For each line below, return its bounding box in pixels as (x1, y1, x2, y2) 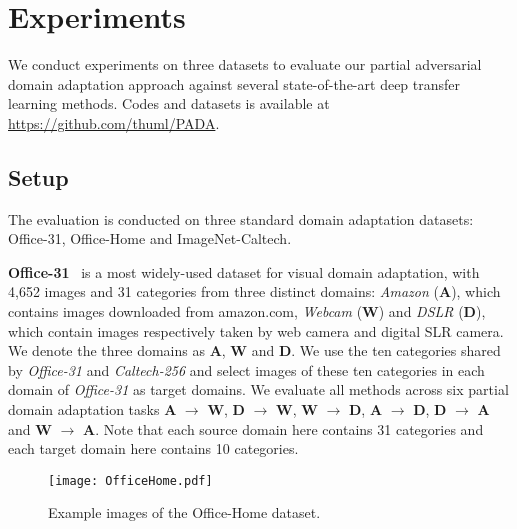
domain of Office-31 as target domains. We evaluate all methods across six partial (8, 379, 509, 400)
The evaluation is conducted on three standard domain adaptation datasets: (8, 208, 474, 229)
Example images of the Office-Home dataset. (48, 502, 321, 523)
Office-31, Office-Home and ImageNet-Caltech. (8, 228, 292, 249)
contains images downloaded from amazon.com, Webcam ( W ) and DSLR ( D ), (8, 301, 486, 322)
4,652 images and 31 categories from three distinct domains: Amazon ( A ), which (8, 281, 501, 302)
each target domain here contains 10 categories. (8, 438, 299, 459)
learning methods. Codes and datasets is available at (8, 93, 330, 114)
